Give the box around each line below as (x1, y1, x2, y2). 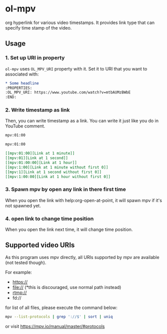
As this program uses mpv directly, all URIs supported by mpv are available (5, 254, 159, 260)
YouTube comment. (5, 123, 45, 129)
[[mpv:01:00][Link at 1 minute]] (5, 151, 75, 156)
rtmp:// (12, 289, 27, 295)
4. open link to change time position (5, 215, 94, 222)
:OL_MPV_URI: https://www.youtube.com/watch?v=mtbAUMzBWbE (5, 90, 131, 95)
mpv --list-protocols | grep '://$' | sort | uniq (5, 314, 113, 319)
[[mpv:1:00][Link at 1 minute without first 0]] (5, 164, 108, 170)
